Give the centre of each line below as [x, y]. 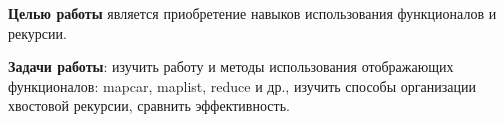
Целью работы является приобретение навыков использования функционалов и [252, 13]
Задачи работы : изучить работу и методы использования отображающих [231, 66]
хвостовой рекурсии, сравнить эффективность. [149, 105]
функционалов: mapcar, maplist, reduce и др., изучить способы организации [242, 85]
